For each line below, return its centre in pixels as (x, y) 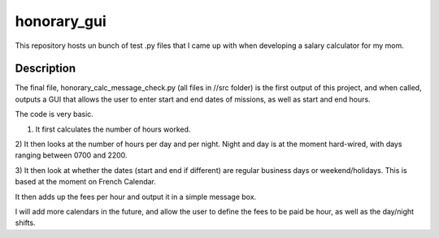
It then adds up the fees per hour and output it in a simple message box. (136, 197)
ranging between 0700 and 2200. (71, 155)
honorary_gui (61, 21)
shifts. (25, 223)
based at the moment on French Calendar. (85, 182)
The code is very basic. (54, 115)
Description (46, 69)
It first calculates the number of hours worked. (113, 129)
